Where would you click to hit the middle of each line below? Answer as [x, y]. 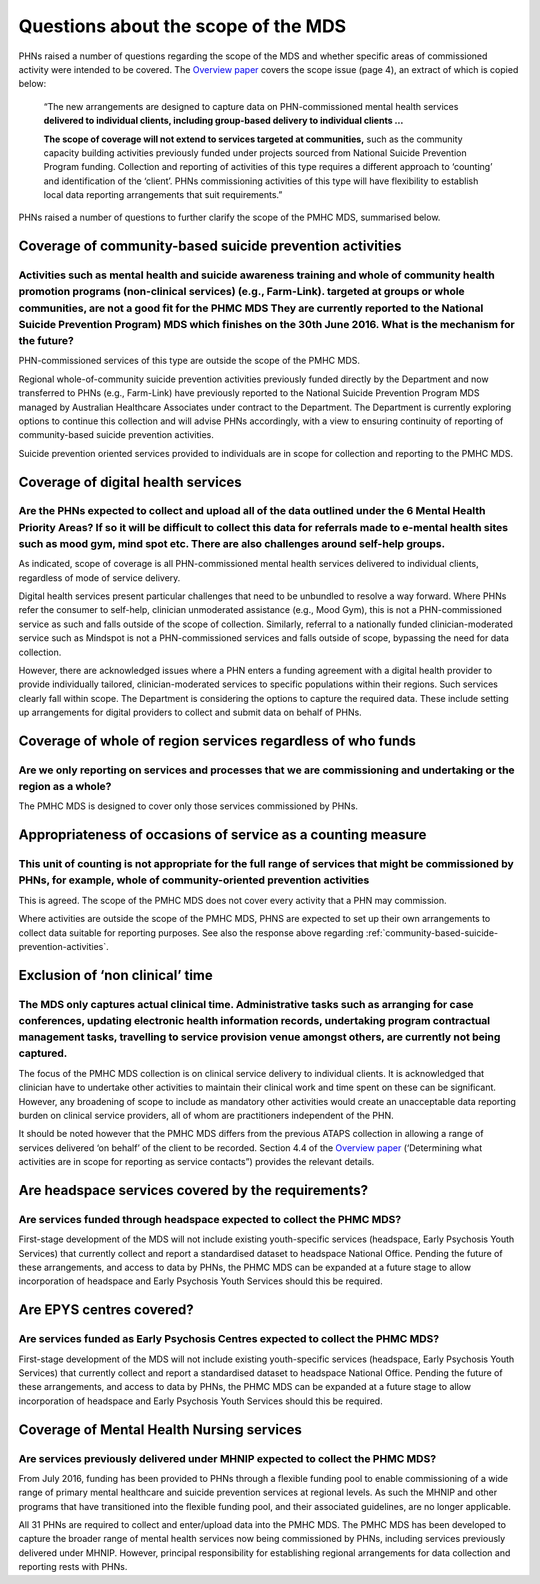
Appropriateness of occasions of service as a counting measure [222, 835]
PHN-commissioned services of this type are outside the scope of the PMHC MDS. [189, 361]
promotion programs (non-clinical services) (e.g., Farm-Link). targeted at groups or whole [241, 292]
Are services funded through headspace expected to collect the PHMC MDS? [210, 1219]
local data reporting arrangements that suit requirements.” [163, 195]
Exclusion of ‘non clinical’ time [116, 975]
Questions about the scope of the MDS [182, 26]
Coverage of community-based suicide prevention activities [210, 246]
